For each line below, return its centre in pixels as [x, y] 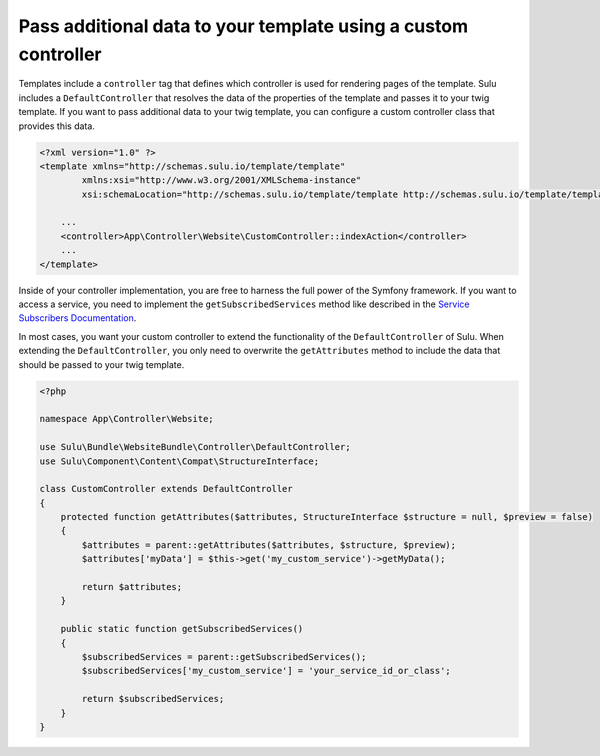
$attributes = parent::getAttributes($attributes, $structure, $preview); [269, 544]
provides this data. [56, 126]
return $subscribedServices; [153, 699]
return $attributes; [132, 587]
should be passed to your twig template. [101, 364]
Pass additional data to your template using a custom [243, 26]
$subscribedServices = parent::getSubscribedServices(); [224, 656]
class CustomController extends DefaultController [166, 489]
